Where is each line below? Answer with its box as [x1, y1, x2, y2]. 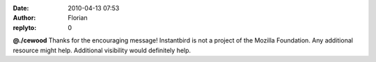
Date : [13, 4, 29, 12]
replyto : [13, 23, 37, 31]
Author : [13, 14, 36, 22]
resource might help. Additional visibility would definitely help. [13, 46, 191, 54]
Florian [68, 14, 88, 22]
